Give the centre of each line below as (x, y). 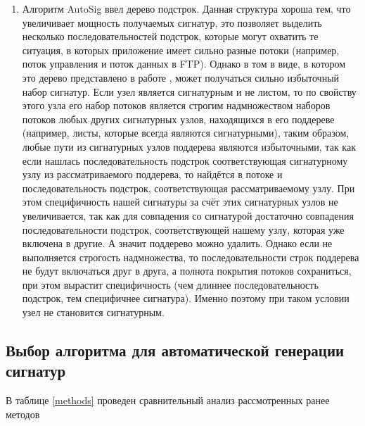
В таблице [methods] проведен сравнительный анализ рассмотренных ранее (168, 400)
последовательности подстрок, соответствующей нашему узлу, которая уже (183, 229)
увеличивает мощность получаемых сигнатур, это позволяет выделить (172, 22)
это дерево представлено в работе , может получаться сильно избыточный (181, 77)
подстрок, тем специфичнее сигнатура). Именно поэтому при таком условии (186, 298)
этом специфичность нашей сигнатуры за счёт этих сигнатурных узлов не (180, 202)
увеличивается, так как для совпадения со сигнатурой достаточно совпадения (188, 215)
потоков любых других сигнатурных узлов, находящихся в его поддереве (178, 119)
